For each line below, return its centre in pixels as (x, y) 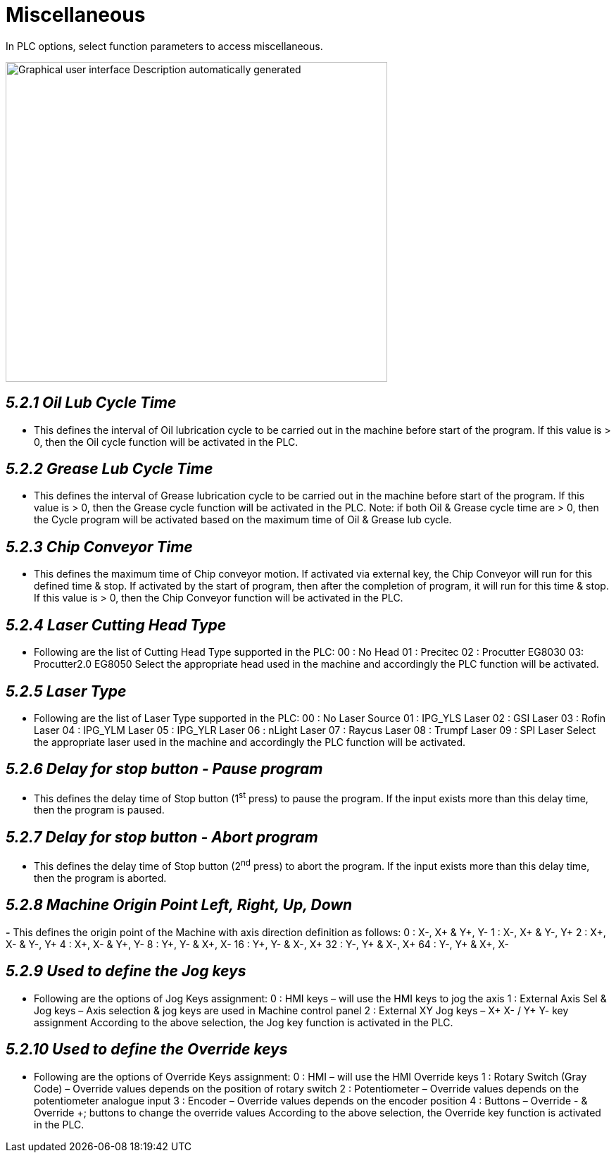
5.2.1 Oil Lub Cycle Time (91, 403)
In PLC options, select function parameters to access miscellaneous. (164, 46)
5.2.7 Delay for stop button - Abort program (162, 837)
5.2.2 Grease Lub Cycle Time (109, 469)
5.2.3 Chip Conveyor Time (99, 547)
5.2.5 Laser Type (66, 691)
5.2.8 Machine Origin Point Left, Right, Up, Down (179, 905)
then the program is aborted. (100, 878)
